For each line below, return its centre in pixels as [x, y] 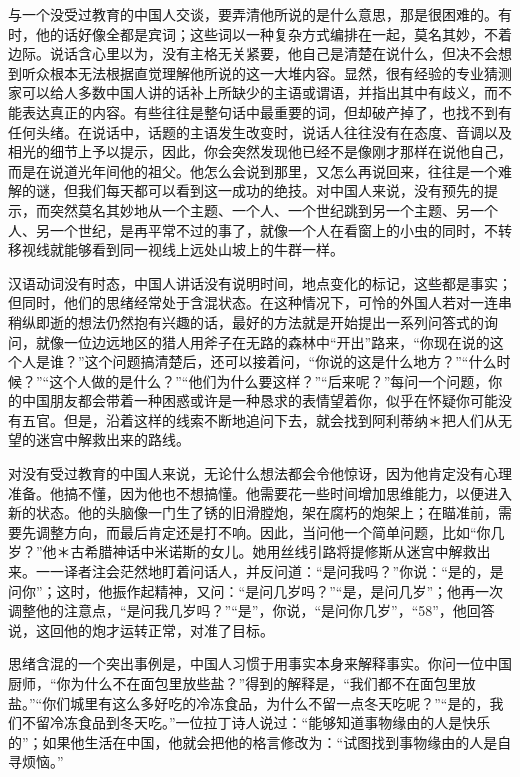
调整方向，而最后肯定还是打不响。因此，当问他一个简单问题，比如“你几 [270, 531]
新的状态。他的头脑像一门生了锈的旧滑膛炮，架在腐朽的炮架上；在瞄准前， [253, 512]
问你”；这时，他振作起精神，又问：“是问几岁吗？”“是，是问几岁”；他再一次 [256, 590]
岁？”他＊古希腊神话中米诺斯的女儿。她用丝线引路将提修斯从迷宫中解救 [242, 551]
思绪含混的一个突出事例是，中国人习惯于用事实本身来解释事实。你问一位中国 [260, 663]
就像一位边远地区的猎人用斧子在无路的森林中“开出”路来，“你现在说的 [262, 341]
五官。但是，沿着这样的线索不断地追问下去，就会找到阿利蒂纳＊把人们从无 [266, 419]
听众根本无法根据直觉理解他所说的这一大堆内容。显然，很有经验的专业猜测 [266, 72]
